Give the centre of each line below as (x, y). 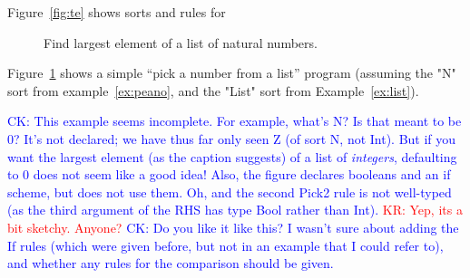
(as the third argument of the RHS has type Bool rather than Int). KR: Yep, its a (235, 210)
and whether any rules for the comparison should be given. (171, 263)
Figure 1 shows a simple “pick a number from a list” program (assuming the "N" (232, 73)
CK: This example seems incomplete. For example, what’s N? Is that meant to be (235, 121)
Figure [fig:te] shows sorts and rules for (117, 12)
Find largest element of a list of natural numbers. (181, 42)
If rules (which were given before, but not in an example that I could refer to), (225, 245)
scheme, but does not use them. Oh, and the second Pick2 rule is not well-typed (230, 192)
